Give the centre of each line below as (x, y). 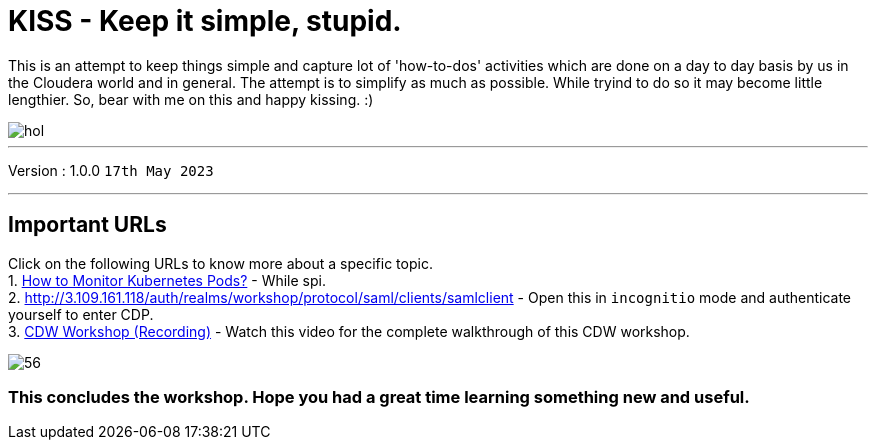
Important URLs (87, 225)
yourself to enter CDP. (81, 314)
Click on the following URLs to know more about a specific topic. (220, 263)
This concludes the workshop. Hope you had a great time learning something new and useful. (379, 396)
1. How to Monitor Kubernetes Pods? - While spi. (167, 280)
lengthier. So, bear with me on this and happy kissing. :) (191, 99)
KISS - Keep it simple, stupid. (205, 21)
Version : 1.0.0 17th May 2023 (111, 170)
